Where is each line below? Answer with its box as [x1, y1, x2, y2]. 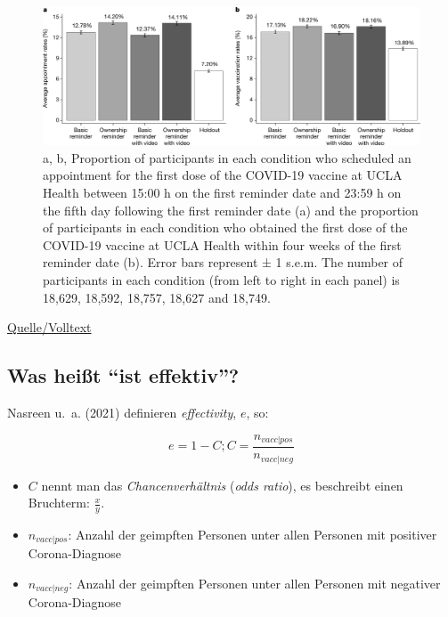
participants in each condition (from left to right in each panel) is [43, 271, 400, 289]
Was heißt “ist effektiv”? [7, 361, 240, 389]
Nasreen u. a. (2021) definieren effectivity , [7, 403, 237, 421]
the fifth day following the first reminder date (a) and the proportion [43, 200, 419, 219]
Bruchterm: [28, 493, 90, 512]
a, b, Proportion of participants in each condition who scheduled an [43, 148, 411, 166]
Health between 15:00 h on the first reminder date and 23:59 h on [43, 183, 402, 202]
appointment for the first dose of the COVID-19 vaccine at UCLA [43, 166, 403, 184]
